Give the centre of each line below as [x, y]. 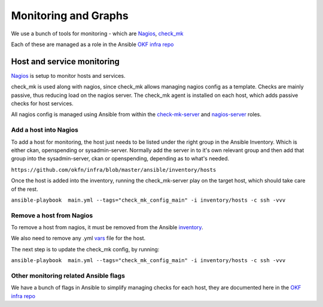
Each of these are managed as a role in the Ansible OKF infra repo [92, 44]
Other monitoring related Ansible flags [68, 275]
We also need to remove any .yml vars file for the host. [78, 238]
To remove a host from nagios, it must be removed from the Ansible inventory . [107, 227]
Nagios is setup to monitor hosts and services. [68, 75]
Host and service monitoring [65, 61]
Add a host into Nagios [45, 130]
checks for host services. [42, 104]
